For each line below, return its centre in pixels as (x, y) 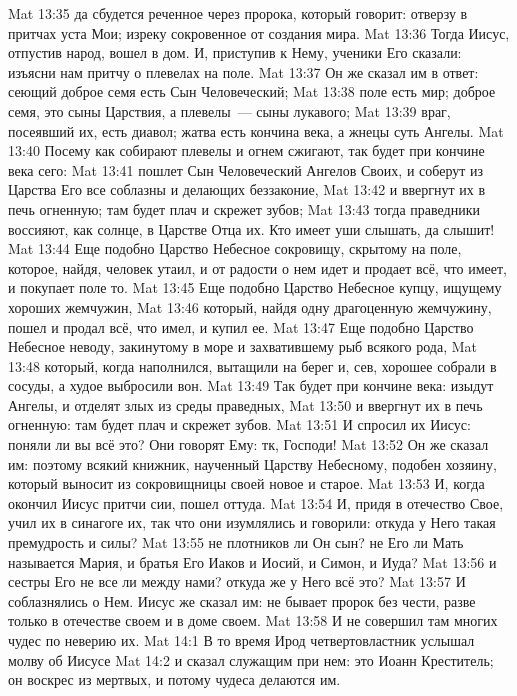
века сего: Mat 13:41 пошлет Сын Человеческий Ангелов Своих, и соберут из (246, 169)
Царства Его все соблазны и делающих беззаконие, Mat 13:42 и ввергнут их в (247, 189)
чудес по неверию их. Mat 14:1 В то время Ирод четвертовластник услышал (241, 640)
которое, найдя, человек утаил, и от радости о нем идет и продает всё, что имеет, (258, 267)
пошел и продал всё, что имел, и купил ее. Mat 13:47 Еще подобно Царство (241, 326)
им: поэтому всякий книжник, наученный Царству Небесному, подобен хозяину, (252, 463)
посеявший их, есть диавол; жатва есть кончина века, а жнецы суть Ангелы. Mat (256, 130)
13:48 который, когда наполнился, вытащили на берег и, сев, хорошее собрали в (252, 365)
